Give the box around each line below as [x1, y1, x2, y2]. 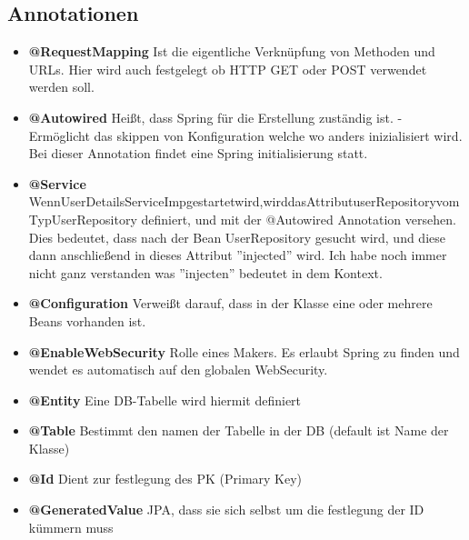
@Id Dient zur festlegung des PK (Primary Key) [28, 469, 303, 488]
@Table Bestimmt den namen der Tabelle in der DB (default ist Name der [28, 421, 449, 440]
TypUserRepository [28, 209, 137, 228]
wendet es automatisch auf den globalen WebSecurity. [28, 360, 328, 379]
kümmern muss [28, 517, 114, 536]
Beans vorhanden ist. [28, 311, 146, 330]
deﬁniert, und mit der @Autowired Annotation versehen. [141, 209, 456, 228]
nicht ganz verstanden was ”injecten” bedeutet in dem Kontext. [28, 263, 383, 282]
